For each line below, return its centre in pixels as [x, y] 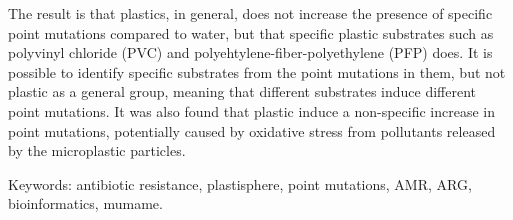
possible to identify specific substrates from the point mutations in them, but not [257, 71]
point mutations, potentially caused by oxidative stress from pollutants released [252, 130]
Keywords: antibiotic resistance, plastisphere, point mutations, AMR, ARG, [240, 183]
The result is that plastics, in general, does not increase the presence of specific [250, 13]
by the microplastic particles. [97, 150]
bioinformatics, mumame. [85, 203]
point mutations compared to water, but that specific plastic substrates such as [251, 32]
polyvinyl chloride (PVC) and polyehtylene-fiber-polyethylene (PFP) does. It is [250, 52]
